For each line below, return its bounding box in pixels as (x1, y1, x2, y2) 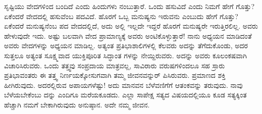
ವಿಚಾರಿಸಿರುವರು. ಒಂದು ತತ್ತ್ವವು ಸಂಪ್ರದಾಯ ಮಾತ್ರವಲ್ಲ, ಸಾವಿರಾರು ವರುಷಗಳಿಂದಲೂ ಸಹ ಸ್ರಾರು (4, 60, 225, 70)
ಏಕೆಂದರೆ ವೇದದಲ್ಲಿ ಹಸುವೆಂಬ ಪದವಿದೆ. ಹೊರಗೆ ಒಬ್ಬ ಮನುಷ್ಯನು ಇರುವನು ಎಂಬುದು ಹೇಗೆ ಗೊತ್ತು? (4, 11, 238, 21)
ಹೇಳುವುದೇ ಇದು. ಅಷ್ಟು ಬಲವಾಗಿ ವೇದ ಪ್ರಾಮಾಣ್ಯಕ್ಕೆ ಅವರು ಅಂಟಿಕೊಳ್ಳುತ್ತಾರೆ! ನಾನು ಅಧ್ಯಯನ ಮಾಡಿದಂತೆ (4, 30, 252, 41)
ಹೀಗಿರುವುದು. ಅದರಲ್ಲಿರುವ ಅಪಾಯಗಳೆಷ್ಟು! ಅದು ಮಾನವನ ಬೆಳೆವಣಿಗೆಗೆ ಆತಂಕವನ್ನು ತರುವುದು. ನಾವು (4, 79, 243, 90)
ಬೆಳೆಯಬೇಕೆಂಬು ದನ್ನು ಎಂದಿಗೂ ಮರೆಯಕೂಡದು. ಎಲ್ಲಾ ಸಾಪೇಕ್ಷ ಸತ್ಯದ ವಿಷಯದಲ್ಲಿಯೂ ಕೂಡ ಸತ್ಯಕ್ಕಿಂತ (4, 89, 247, 100)
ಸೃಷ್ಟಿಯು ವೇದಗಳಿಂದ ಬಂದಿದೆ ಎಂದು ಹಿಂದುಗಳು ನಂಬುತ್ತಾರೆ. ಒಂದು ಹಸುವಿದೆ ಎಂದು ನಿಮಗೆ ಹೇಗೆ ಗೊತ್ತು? (4, 1, 254, 11)
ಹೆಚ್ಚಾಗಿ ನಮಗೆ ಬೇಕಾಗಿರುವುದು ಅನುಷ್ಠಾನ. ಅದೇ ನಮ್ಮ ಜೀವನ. (4, 99, 150, 109)
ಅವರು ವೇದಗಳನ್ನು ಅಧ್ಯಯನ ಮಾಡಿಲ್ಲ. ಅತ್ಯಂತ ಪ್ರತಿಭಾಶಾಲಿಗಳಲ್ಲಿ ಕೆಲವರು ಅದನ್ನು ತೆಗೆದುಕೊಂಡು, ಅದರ (4, 40, 248, 51)
